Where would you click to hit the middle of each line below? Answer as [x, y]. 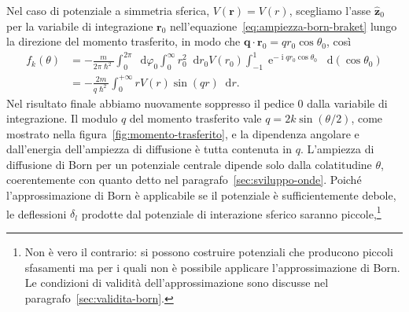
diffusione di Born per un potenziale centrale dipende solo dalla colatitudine [189, 164]
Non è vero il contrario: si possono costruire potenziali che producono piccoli [209, 251]
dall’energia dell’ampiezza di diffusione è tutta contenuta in [149, 149]
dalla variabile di [347, 103]
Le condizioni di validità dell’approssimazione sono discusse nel [177, 283]
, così [339, 41]
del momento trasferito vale [195, 118]
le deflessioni [37, 213]
